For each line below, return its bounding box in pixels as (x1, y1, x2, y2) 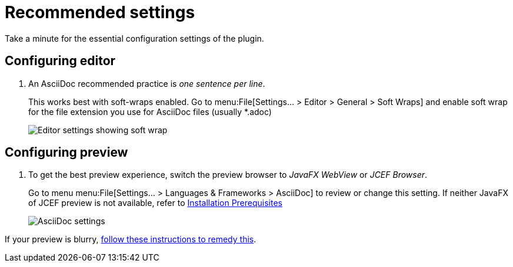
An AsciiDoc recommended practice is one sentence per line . (28, 78, 265, 89)
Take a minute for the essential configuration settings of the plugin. (5, 33, 264, 43)
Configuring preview (5, 145, 128, 160)
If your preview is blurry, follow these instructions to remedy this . (5, 234, 256, 245)
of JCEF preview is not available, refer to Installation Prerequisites (28, 198, 282, 208)
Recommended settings (5, 2, 195, 22)
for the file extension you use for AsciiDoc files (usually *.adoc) (28, 106, 272, 117)
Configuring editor (5, 53, 116, 69)
